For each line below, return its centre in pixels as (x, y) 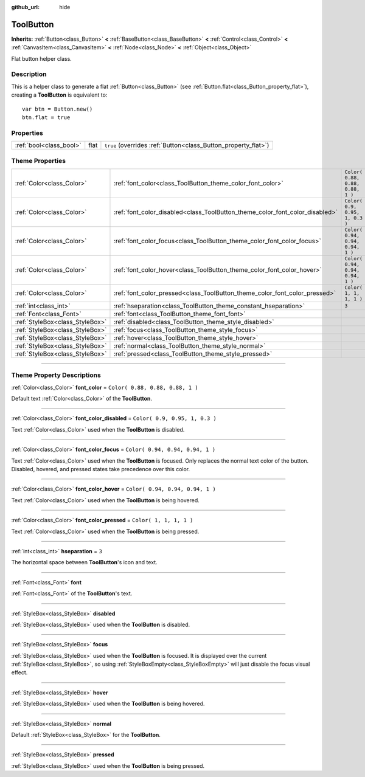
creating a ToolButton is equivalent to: (59, 95)
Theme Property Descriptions (56, 375)
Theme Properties (39, 161)
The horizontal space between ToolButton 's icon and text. (84, 562)
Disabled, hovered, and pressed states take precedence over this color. (101, 469)
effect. (19, 672)
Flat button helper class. (42, 58)
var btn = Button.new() (57, 109)
